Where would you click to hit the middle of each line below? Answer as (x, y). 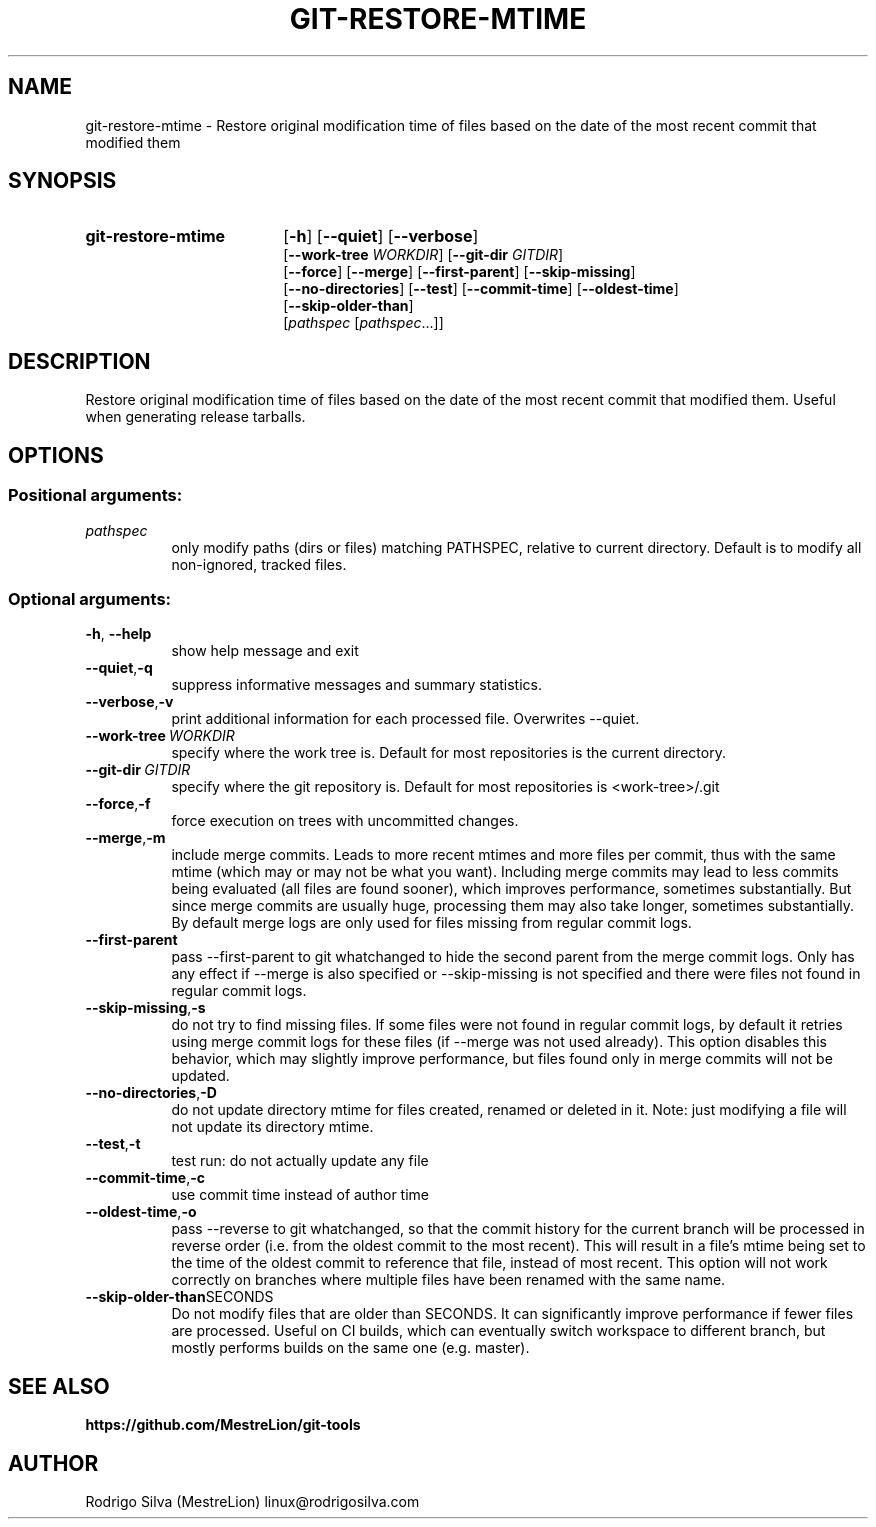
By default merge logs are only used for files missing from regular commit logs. (431, 923)
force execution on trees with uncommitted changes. (345, 821)
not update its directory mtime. (272, 1127)
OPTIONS (56, 455)
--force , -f (118, 804)
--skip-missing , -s (145, 1008)
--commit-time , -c (145, 1178)
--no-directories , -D (151, 1093)
